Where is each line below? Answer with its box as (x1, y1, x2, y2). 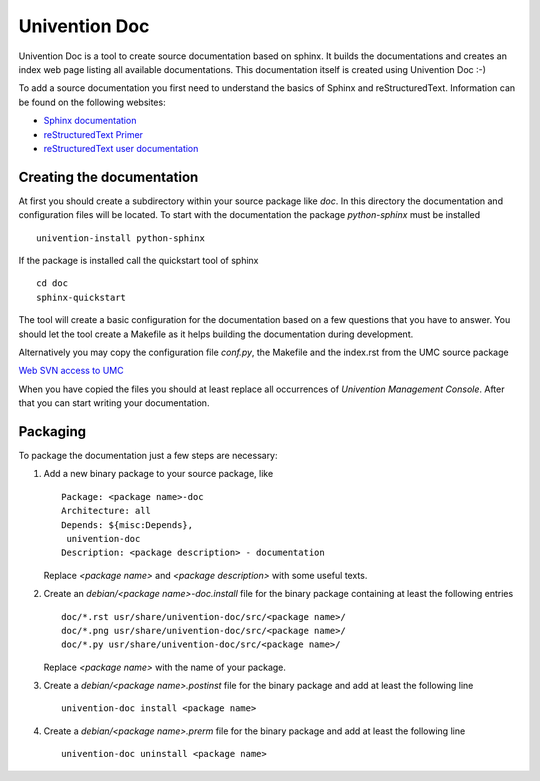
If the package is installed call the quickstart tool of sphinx (18, 254, 259, 266)
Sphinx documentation (43, 115, 137, 127)
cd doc (36, 278, 69, 289)
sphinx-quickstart (36, 291, 127, 303)
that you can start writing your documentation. (18, 397, 210, 409)
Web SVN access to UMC (18, 365, 124, 377)
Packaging (18, 423, 87, 440)
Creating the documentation (18, 168, 199, 185)
